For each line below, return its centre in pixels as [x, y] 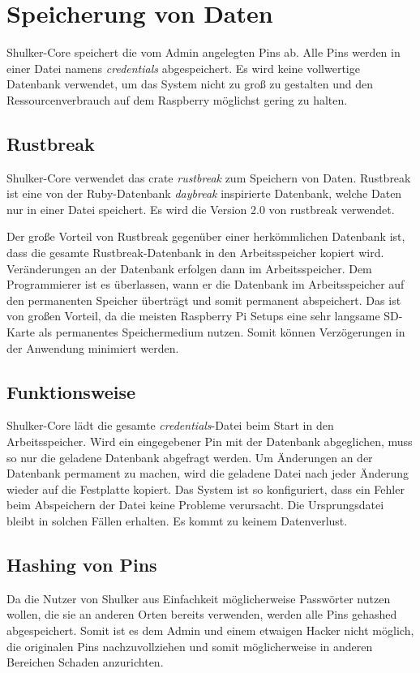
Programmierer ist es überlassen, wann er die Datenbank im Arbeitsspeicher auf [206, 284]
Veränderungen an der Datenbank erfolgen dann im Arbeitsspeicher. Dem [189, 268]
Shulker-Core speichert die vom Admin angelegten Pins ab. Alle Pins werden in [204, 52]
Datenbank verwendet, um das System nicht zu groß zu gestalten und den [190, 84]
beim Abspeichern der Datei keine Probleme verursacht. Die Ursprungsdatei [195, 505]
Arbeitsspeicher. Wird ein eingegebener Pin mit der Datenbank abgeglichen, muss [210, 442]
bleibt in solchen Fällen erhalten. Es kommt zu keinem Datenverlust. [177, 521]
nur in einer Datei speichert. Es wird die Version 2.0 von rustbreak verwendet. [201, 209]
